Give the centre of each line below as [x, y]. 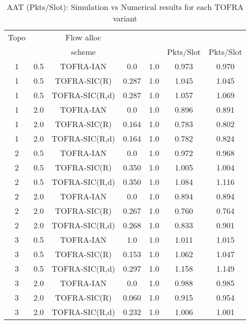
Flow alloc [83, 37]
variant [125, 18]
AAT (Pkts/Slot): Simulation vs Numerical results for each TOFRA [125, 7]
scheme [83, 52]
